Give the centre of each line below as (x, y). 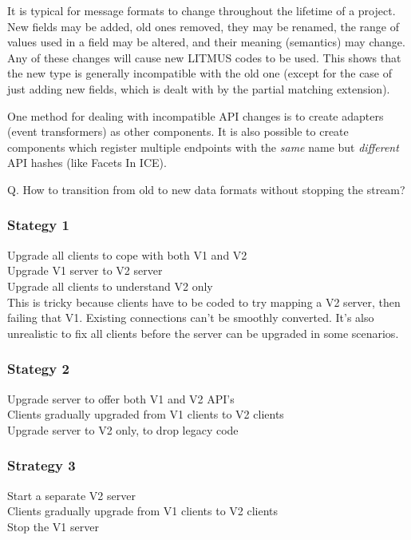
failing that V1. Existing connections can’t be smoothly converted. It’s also (191, 318)
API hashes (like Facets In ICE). (87, 163)
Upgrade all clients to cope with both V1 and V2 (127, 254)
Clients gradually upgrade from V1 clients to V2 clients (143, 511)
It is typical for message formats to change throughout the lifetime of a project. (202, 10)
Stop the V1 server (53, 526)
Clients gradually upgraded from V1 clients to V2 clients (146, 414)
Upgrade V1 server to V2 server (85, 270)
